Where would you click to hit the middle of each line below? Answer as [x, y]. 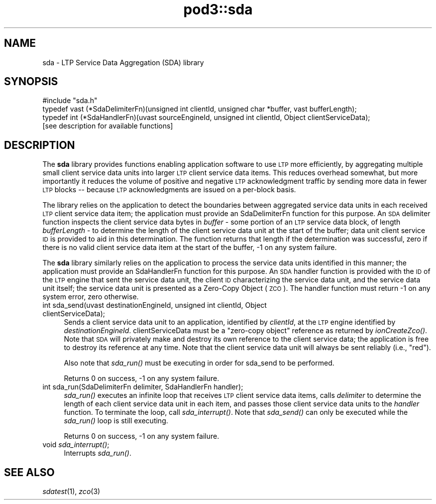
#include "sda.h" [70, 101]
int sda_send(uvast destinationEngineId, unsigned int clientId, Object [155, 305]
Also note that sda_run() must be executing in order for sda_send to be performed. [199, 363]
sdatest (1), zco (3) [71, 492]
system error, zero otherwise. [91, 297]
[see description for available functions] [108, 126]
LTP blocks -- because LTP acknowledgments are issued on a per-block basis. [169, 190]
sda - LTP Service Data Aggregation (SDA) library [123, 62]
